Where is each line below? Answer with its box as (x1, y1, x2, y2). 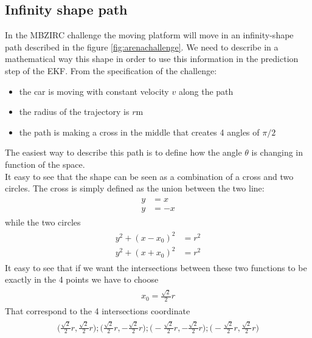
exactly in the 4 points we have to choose (5, 273, 159, 286)
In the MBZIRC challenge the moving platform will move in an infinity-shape (5, 29, 294, 41)
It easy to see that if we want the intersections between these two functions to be (5, 261, 307, 274)
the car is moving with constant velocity (19, 84, 169, 97)
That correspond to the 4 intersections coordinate (5, 305, 190, 317)
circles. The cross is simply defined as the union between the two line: (5, 182, 265, 195)
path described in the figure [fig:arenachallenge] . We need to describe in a (5, 40, 279, 53)
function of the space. (5, 157, 85, 170)
